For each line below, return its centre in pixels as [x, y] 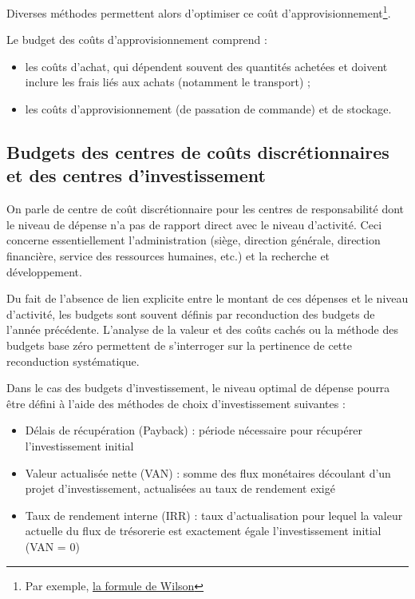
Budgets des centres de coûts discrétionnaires [198, 152]
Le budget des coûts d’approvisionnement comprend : [137, 40]
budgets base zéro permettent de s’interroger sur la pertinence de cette [179, 345]
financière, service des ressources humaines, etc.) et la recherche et [168, 256]
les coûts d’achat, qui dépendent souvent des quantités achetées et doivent [206, 66]
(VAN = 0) [52, 546]
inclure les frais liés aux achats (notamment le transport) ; [168, 82]
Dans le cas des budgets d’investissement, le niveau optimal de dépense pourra [198, 388]
